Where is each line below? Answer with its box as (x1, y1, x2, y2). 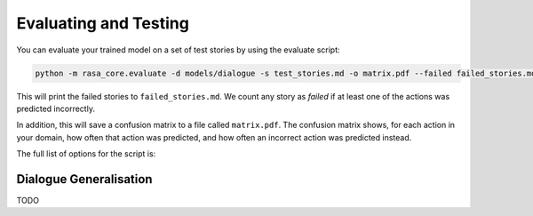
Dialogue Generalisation (16, 172, 153, 187)
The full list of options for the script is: (16, 148, 156, 159)
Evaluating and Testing (16, 13, 190, 33)
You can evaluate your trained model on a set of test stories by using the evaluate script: (16, 44, 341, 55)
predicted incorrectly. (16, 103, 95, 114)
